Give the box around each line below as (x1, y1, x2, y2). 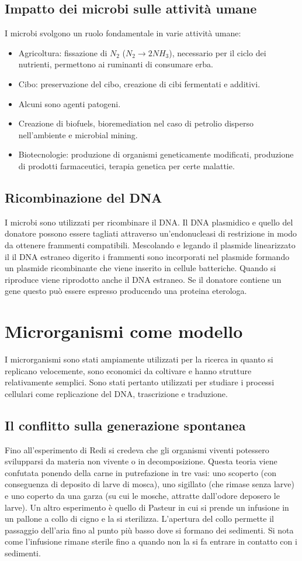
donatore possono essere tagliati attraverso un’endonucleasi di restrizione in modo (5, 227, 297, 240)
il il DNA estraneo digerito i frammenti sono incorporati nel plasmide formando (5, 250, 290, 262)
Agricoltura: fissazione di (18, 46, 107, 59)
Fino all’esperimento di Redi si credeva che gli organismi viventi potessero (5, 443, 269, 456)
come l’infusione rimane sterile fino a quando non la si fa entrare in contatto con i (5, 535, 297, 548)
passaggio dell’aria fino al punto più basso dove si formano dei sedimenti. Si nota (5, 524, 294, 536)
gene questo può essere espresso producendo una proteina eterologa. (5, 285, 247, 297)
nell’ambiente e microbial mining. (18, 128, 138, 141)
